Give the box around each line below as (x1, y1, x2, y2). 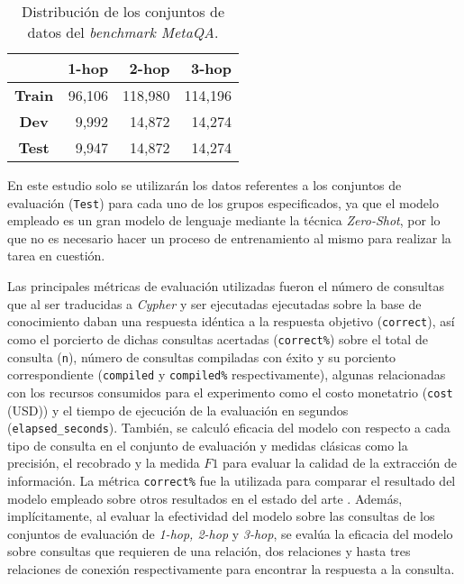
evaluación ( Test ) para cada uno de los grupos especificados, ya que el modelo (7, 193, 439, 212)
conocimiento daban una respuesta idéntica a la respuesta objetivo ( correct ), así (7, 312, 455, 331)
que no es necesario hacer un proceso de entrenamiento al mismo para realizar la (7, 228, 451, 247)
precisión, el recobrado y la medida (7, 453, 200, 472)
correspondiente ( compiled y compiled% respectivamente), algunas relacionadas (7, 365, 446, 384)
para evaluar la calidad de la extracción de (223, 453, 457, 472)
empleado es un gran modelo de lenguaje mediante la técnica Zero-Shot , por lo (7, 211, 441, 230)
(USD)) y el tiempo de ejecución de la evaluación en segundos (7, 400, 349, 419)
